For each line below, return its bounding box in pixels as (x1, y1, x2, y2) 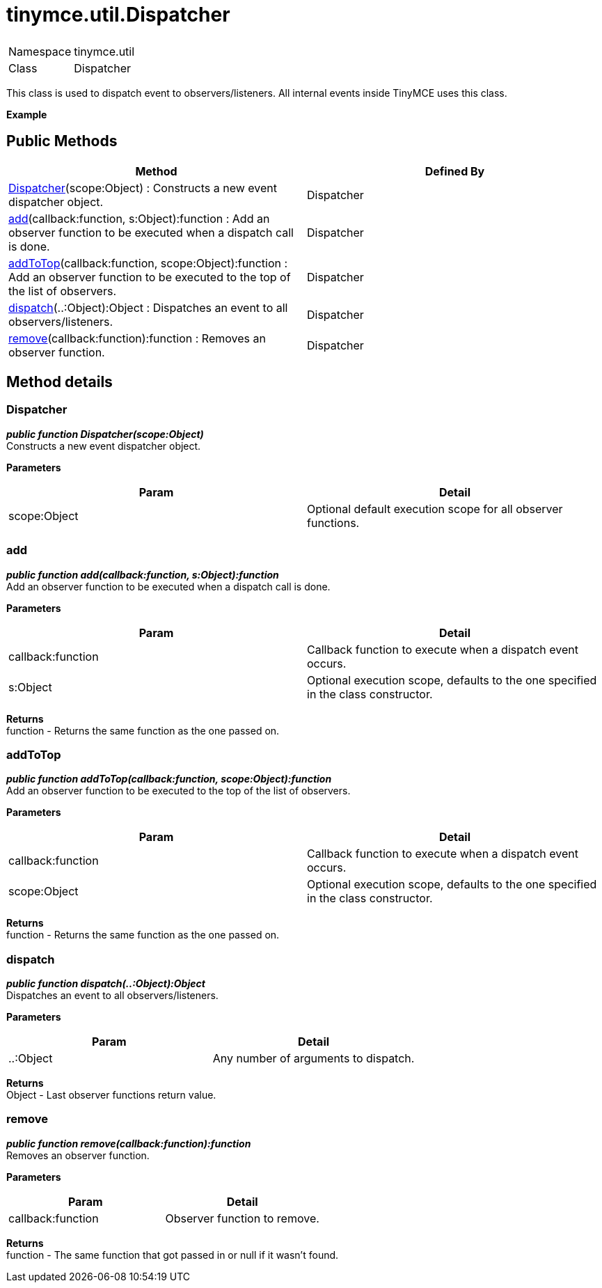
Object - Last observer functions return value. (6, 1089, 216, 1101)
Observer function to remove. (165, 1211, 319, 1225)
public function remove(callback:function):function (6, 1137, 251, 1149)
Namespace (8, 44, 72, 58)
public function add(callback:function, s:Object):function (6, 568, 279, 581)
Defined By (425, 164, 485, 178)
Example (6, 108, 47, 120)
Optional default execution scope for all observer (307, 501, 563, 516)
